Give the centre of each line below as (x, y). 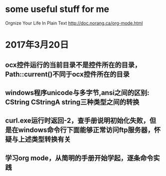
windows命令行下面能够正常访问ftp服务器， (86, 130)
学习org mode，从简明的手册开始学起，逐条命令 (79, 158)
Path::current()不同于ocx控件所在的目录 (67, 74)
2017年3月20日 (37, 45)
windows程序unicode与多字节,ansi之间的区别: (77, 93)
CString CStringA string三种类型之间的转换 (72, 102)
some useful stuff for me (57, 9)
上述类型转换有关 (44, 139)
